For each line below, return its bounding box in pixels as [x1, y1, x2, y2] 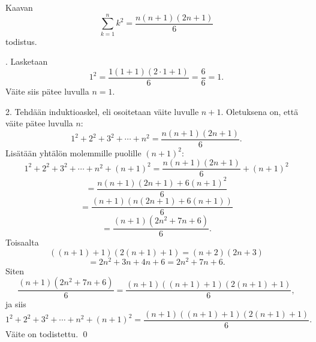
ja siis [5, 298, 26, 310]
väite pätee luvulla [5, 117, 73, 129]
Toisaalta [5, 236, 39, 249]
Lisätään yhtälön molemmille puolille [5, 146, 142, 159]
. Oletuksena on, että [221, 105, 299, 117]
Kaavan [5, 1, 33, 13]
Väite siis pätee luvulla [5, 84, 89, 97]
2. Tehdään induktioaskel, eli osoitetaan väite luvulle [5, 105, 199, 117]
